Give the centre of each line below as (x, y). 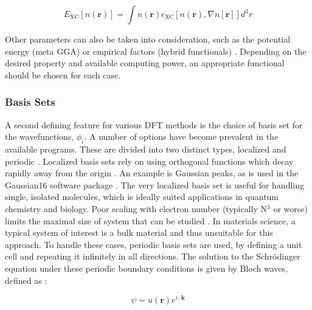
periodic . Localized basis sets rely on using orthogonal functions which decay (149, 161)
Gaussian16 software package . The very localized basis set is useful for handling (154, 184)
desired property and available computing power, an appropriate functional (145, 63)
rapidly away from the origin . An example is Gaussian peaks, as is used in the (152, 173)
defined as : (26, 280)
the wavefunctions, (40, 136)
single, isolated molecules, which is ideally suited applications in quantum (142, 197)
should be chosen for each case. (63, 74)
